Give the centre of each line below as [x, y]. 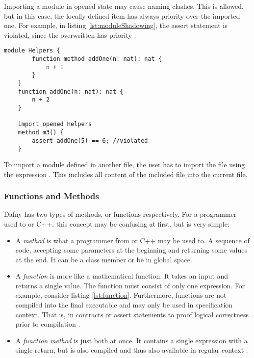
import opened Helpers [55, 124]
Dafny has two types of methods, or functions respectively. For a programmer [120, 214]
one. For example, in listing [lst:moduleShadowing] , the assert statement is [116, 25]
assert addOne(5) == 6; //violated [90, 141]
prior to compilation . [48, 324]
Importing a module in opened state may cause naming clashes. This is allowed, [124, 6]
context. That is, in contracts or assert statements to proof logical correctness [132, 314]
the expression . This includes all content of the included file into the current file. [126, 174]
